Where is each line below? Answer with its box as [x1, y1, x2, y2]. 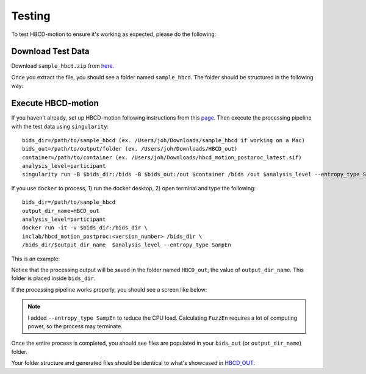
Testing [11, 9, 51, 23]
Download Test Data [11, 46, 90, 57]
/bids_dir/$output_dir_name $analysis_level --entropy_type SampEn [22, 242, 231, 248]
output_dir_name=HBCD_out [22, 207, 100, 214]
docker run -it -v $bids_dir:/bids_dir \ [22, 225, 148, 231]
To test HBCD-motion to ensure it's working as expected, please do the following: [11, 31, 217, 38]
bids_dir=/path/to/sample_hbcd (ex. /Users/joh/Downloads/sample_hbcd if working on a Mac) [22, 137, 305, 143]
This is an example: [11, 255, 60, 262]
